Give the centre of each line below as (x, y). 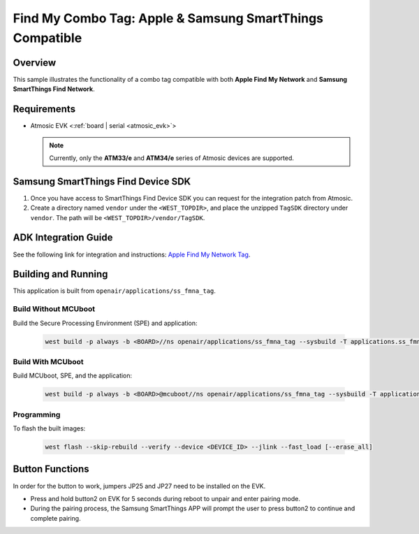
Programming (37, 414)
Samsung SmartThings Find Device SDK (102, 181)
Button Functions (51, 469)
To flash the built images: (49, 428)
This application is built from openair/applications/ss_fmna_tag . (115, 291)
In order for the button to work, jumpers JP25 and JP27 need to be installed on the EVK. (139, 486)
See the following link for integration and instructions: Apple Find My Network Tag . (132, 254)
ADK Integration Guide (63, 238)
